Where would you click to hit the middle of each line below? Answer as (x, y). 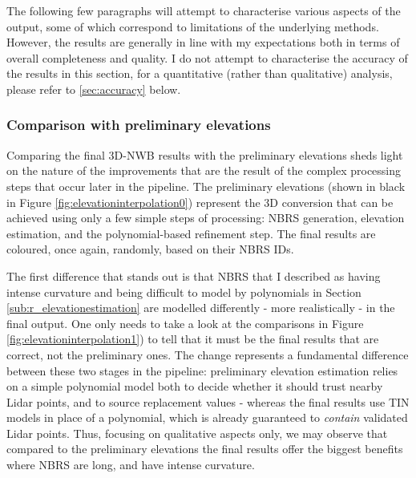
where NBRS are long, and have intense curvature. (131, 465)
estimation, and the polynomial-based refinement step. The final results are (191, 233)
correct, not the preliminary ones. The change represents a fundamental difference (208, 354)
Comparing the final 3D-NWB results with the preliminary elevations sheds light (205, 154)
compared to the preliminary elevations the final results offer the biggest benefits (205, 449)
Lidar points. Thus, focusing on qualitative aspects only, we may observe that (197, 433)
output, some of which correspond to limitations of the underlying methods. (193, 26)
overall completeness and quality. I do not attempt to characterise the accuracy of (207, 57)
